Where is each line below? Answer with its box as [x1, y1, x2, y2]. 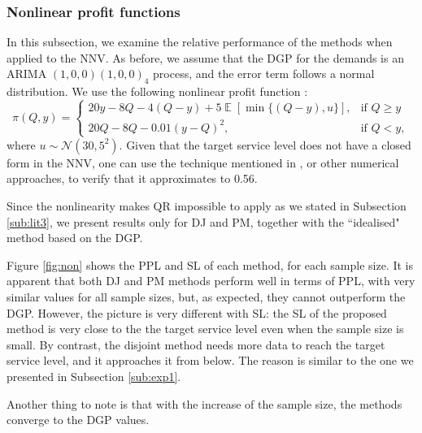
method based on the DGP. [7, 229, 143, 246]
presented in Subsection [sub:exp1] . [7, 367, 181, 384]
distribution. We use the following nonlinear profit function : [7, 83, 308, 100]
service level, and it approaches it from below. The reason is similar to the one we [7, 352, 414, 369]
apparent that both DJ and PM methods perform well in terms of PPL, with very [7, 272, 415, 289]
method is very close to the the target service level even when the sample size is [7, 320, 404, 337]
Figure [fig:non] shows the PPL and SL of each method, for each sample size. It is [7, 256, 413, 273]
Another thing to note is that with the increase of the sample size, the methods [7, 395, 402, 412]
